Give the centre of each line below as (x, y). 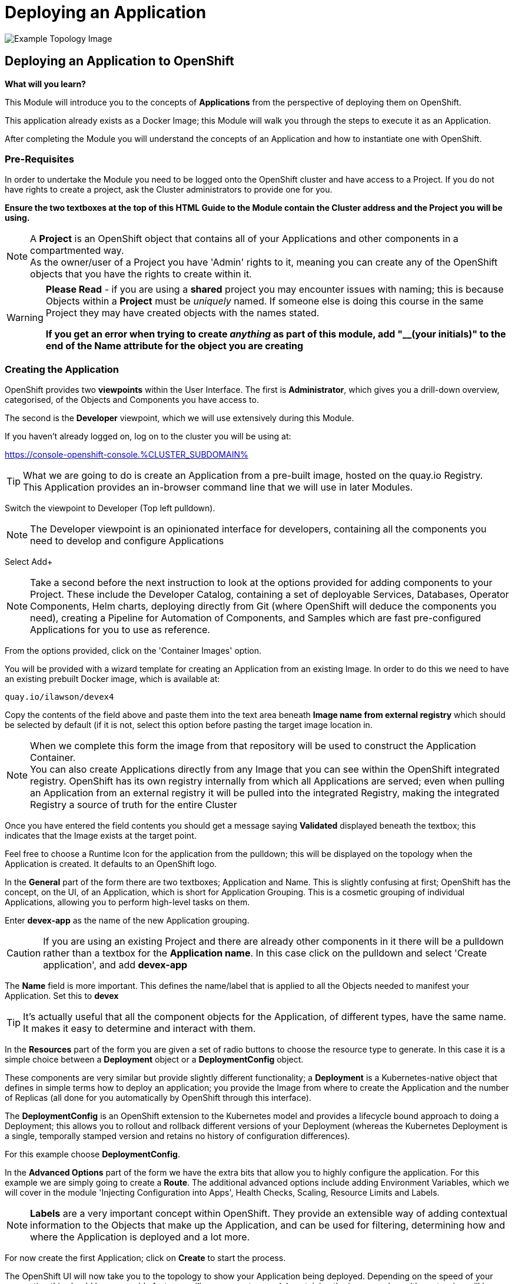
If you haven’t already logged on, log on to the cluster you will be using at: (148, 436)
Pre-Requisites (39, 159)
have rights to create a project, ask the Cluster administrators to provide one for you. (169, 190)
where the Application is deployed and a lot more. (140, 1237)
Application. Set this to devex (62, 996)
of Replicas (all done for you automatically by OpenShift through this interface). (158, 1098)
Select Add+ (29, 562)
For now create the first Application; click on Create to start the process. (145, 1258)
